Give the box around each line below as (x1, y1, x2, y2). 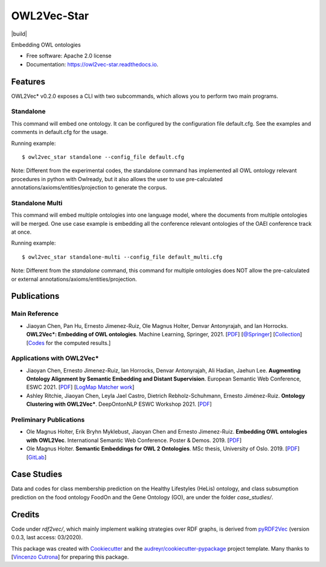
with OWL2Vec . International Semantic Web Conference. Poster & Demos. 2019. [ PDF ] (26, 437, 242, 444)
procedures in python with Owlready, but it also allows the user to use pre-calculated (11, 175, 223, 182)
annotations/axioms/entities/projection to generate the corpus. (11, 184, 167, 191)
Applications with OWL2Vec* (11, 354, 99, 362)
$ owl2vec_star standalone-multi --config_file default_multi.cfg (22, 254, 223, 260)
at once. (11, 228, 32, 235)
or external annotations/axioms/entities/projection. (11, 275, 137, 283)
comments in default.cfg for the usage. (11, 129, 108, 136)
